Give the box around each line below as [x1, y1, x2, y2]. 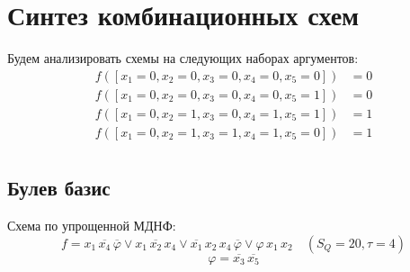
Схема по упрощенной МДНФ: [7, 216, 176, 235]
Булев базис [7, 174, 111, 202]
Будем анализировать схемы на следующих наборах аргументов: [7, 49, 359, 68]
